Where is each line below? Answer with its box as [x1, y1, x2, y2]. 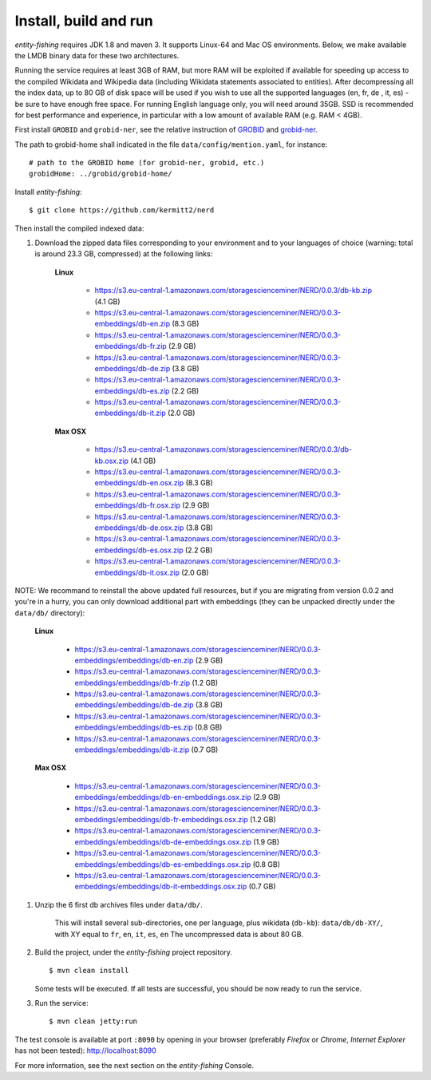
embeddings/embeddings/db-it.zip [74, 745, 190, 754]
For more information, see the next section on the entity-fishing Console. [14, 1060, 255, 1070]
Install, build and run [14, 12, 153, 30]
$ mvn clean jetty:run [49, 1017, 138, 1026]
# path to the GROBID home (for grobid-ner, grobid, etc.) [29, 158, 265, 168]
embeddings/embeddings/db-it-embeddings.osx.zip [74, 882, 247, 892]
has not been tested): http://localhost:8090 [14, 1046, 157, 1055]
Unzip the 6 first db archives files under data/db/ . [34, 900, 203, 909]
